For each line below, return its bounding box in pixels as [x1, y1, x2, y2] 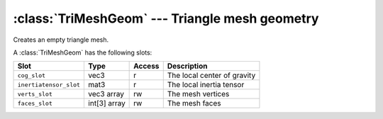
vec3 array [88, 89, 124, 99]
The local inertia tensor [167, 80, 245, 90]
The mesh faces [167, 98, 221, 108]
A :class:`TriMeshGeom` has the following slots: [13, 48, 152, 57]
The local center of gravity [167, 71, 256, 81]
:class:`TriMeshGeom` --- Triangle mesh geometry [13, 11, 319, 26]
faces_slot [17, 99, 53, 107]
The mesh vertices [167, 89, 230, 99]
